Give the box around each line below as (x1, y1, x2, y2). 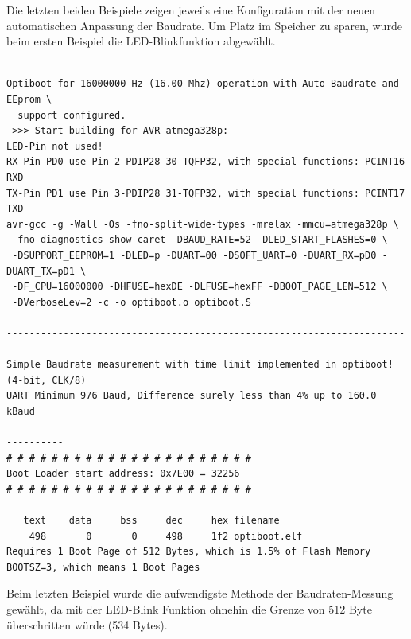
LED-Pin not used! (6, 140, 103, 152)
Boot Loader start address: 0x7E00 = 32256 (6, 468, 240, 480)
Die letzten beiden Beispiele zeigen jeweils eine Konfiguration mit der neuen (6, 2, 376, 18)
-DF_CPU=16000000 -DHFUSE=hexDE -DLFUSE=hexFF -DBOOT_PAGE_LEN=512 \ (12, 281, 388, 293)
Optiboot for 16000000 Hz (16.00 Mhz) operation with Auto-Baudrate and (6, 78, 399, 90)
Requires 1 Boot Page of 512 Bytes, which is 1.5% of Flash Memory (6, 546, 371, 558)
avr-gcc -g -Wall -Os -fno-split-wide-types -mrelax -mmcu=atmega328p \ (6, 218, 399, 230)
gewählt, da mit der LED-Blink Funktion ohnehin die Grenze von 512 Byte (6, 600, 372, 617)
